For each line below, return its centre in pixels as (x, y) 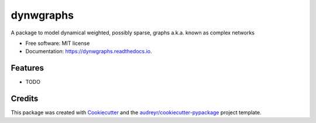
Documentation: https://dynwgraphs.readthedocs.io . (89, 51)
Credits (25, 99)
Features (27, 68)
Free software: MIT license (58, 43)
